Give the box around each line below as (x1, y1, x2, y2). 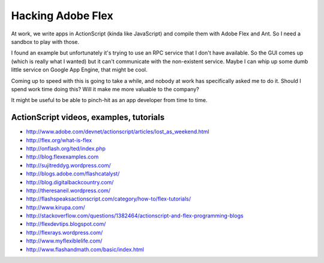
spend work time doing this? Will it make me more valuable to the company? (11, 85, 199, 92)
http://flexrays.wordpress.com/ (26, 229, 103, 236)
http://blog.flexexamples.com (26, 153, 99, 160)
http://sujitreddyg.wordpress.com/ (26, 162, 111, 169)
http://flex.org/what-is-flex (26, 136, 92, 144)
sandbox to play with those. (11, 38, 80, 45)
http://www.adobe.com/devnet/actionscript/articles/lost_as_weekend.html (26, 128, 209, 135)
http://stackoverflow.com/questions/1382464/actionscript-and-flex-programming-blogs (26, 212, 244, 219)
